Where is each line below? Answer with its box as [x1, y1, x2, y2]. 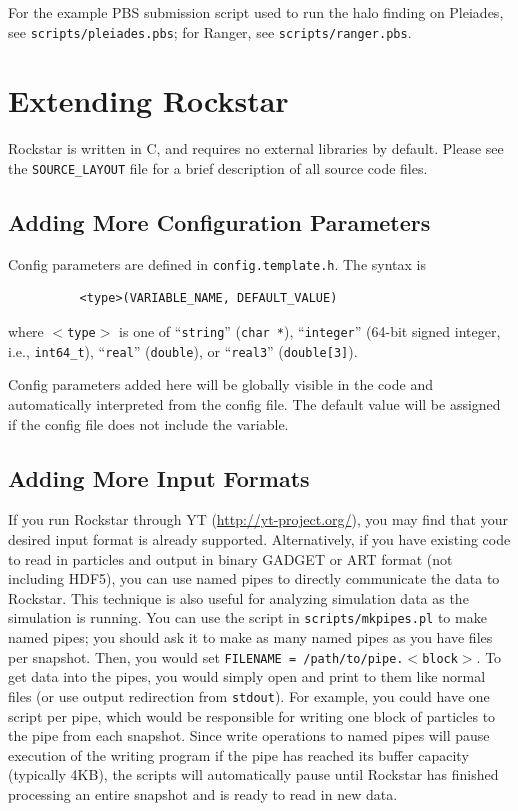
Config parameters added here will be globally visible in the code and [8, 374, 433, 395]
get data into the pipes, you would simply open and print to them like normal [8, 666, 486, 687]
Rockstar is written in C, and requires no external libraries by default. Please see [8, 138, 504, 159]
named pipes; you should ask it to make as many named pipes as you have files [8, 627, 493, 647]
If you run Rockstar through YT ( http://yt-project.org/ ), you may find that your [8, 509, 508, 530]
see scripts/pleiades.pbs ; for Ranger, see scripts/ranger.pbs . [8, 21, 412, 42]
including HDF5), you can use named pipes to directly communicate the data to [8, 568, 500, 589]
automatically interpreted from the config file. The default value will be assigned [8, 393, 501, 414]
